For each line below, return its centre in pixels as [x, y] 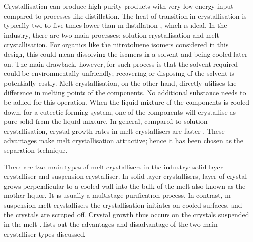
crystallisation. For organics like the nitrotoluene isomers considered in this [116, 44]
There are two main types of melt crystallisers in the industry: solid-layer [114, 166]
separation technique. [36, 150]
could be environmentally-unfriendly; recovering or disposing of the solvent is [119, 73]
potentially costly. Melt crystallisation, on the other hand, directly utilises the [120, 83]
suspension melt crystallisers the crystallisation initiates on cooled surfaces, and [123, 205]
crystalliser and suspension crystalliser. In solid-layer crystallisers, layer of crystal [126, 176]
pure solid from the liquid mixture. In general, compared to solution [106, 121]
